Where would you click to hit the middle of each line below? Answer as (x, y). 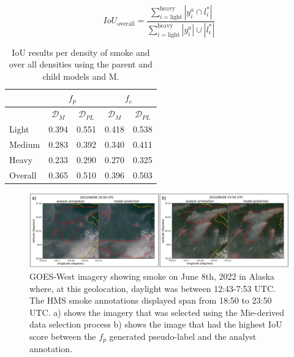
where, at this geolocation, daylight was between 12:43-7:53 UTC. (153, 288)
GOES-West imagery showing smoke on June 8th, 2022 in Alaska (152, 276)
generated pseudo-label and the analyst (183, 336)
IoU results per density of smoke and (81, 52)
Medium (25, 144)
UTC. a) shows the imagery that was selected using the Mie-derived (157, 312)
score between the (63, 336)
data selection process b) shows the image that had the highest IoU (156, 324)
